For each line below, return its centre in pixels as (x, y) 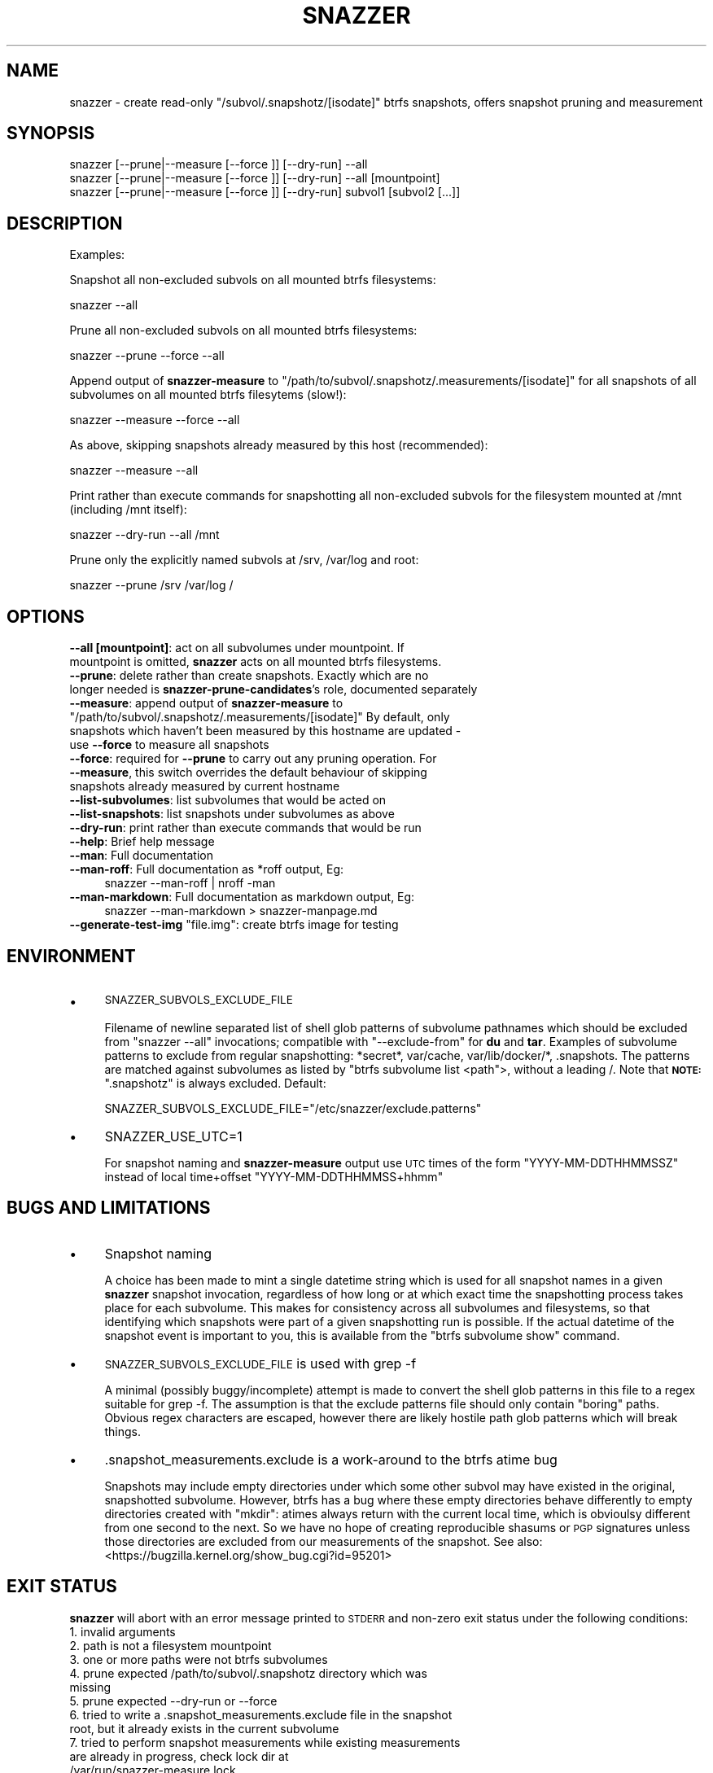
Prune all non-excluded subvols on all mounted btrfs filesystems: (243, 331)
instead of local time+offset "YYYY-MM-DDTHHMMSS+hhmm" (274, 1176)
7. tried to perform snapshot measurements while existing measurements (265, 1742)
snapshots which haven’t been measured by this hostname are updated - (265, 731)
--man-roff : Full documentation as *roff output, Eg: (207, 869)
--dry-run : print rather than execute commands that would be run (245, 828)
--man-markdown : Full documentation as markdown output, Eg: (242, 897)
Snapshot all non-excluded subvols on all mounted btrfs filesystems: (253, 280)
